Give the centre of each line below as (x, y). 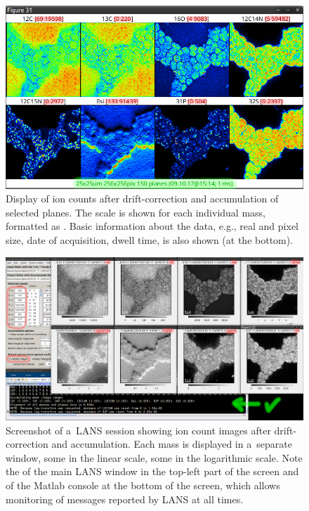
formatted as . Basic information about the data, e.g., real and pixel (152, 226)
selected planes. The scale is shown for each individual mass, (136, 212)
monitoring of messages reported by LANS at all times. (125, 499)
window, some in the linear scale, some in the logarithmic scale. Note (154, 457)
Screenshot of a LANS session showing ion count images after (138, 430)
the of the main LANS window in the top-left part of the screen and (152, 471)
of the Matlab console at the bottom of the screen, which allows (143, 485)
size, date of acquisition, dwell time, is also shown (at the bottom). (150, 240)
